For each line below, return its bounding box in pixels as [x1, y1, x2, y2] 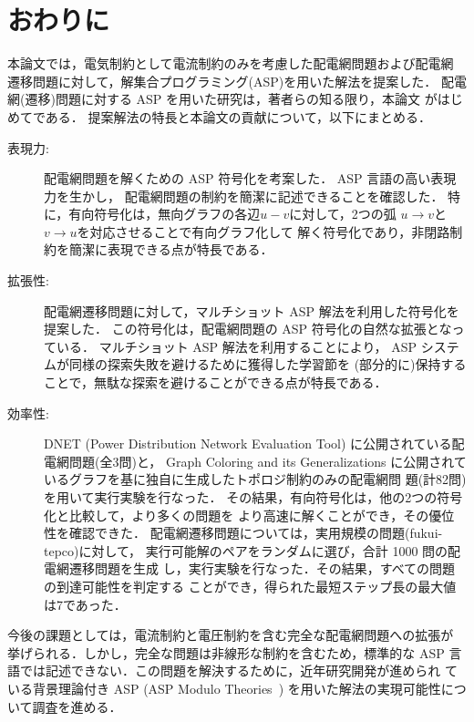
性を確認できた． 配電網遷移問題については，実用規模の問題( [44, 523, 410, 542]
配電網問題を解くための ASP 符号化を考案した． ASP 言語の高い [44, 169, 431, 188]
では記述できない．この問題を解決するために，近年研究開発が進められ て [19, 661, 458, 680]
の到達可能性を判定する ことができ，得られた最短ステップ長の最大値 [44, 576, 457, 595]
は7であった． [44, 594, 127, 614]
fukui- [409, 523, 443, 542]
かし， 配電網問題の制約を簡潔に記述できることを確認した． [81, 186, 444, 205]
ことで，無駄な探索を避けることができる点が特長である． [44, 373, 387, 392]
